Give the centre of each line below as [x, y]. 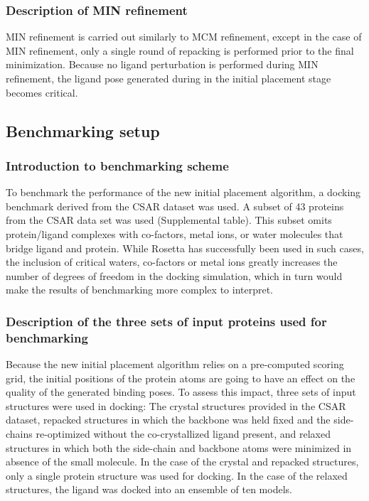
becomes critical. [42, 92]
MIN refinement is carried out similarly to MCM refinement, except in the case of [184, 37]
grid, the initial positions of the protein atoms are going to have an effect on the [181, 378]
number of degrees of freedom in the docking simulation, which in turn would [174, 275]
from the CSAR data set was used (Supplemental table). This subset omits [169, 220]
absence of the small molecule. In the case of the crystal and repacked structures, [182, 462]
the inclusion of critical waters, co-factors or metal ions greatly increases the [172, 262]
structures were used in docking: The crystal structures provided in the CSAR [176, 405]
